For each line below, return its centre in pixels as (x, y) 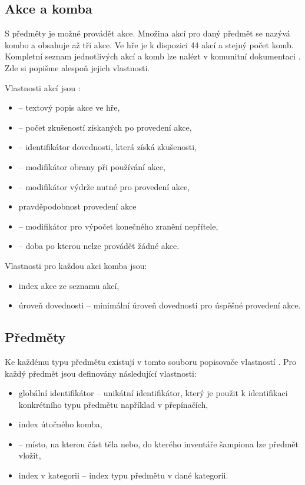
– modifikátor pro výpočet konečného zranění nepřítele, (118, 226)
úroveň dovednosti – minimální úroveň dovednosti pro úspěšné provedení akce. (160, 305)
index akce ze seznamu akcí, (69, 285)
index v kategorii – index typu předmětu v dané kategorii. (123, 475)
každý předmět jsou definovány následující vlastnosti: (101, 373)
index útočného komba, (60, 424)
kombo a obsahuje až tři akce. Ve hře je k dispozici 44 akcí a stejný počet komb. (149, 44)
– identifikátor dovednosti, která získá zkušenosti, (107, 147)
